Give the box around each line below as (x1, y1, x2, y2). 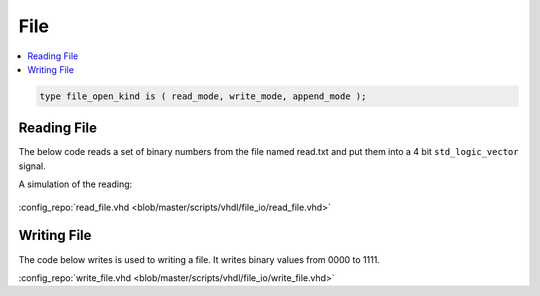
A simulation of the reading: (18, 178, 133, 190)
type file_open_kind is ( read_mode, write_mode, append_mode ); (39, 90, 367, 102)
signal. (18, 160, 46, 172)
